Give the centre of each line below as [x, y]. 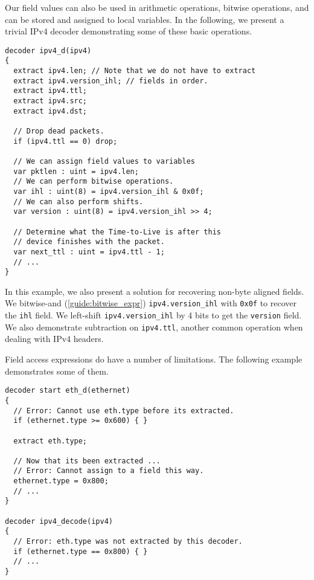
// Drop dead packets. [59, 131]
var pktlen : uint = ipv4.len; [76, 171]
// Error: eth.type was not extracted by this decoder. [128, 542]
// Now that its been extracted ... [87, 461]
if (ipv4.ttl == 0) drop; [66, 141]
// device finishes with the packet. [89, 242]
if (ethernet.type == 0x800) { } [81, 551]
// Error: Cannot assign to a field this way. [109, 471]
